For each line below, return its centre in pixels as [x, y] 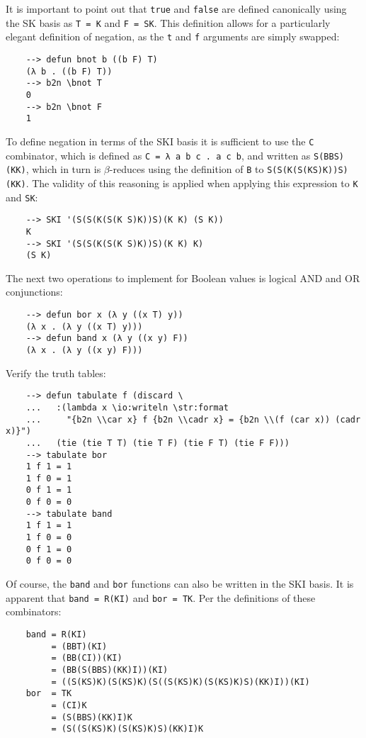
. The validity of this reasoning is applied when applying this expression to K [192, 183]
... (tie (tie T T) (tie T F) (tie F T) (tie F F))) [158, 443]
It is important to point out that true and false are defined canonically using [176, 9]
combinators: [34, 611]
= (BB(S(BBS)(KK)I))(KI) [110, 670]
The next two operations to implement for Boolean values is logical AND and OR [183, 278]
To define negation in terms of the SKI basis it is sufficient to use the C [160, 141]
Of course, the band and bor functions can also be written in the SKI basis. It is [180, 584]
